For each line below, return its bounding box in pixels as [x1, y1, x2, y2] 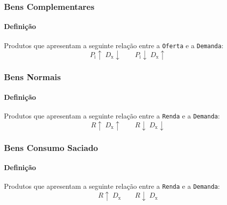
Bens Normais [4, 71, 61, 83]
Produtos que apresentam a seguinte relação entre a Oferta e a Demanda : [4, 40, 224, 50]
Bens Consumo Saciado [4, 141, 98, 153]
